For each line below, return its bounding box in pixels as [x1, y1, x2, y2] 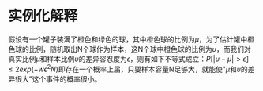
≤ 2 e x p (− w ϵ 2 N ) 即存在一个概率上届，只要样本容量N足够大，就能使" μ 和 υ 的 [8, 63, 248, 74]
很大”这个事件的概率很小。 [14, 74, 102, 83]
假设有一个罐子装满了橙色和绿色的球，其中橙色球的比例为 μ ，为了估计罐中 [8, 35, 248, 44]
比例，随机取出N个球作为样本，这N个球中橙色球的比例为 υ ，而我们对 [28, 44, 251, 53]
